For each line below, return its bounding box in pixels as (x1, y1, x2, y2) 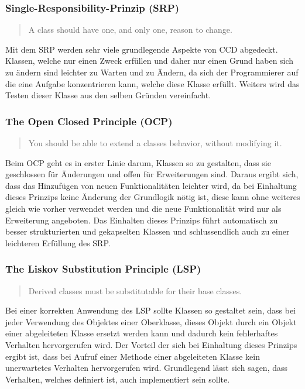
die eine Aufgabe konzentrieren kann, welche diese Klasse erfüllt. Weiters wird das (5, 77, 300, 89)
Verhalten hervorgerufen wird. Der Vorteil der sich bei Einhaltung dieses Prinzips (5, 338, 297, 350)
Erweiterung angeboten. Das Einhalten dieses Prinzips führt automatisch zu (5, 214, 278, 226)
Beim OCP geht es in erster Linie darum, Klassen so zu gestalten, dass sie (5, 156, 271, 168)
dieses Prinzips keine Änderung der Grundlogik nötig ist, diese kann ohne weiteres (5, 191, 300, 203)
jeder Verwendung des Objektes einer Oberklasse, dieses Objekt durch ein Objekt (5, 315, 297, 328)
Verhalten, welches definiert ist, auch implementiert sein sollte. (5, 373, 230, 385)
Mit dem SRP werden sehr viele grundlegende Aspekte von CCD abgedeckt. (5, 43, 278, 55)
